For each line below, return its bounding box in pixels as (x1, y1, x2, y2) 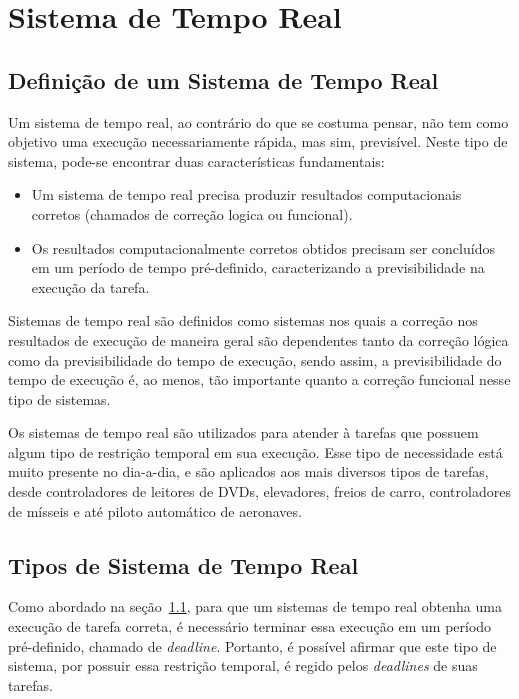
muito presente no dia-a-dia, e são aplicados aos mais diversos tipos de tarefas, (8, 461, 489, 482)
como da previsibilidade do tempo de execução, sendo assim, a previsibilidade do (8, 349, 502, 370)
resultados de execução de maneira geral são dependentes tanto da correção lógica (8, 329, 509, 350)
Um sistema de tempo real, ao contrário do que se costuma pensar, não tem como (8, 111, 509, 132)
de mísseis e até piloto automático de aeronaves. (8, 500, 302, 521)
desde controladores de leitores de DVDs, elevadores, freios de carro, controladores (8, 481, 511, 502)
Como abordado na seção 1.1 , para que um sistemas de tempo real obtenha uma (8, 596, 502, 617)
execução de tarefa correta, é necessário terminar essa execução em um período (8, 616, 492, 637)
